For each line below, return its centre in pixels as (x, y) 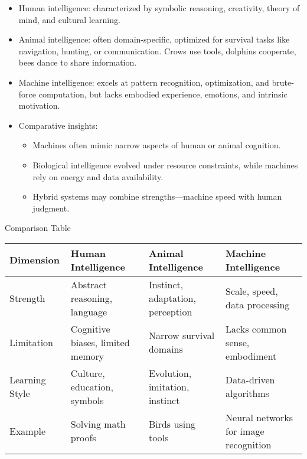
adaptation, (172, 298)
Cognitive (90, 328)
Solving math (98, 424)
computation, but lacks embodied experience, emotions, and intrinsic (163, 94)
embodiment (251, 356)
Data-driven (250, 380)
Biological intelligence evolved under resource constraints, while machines (165, 165)
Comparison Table (38, 228)
